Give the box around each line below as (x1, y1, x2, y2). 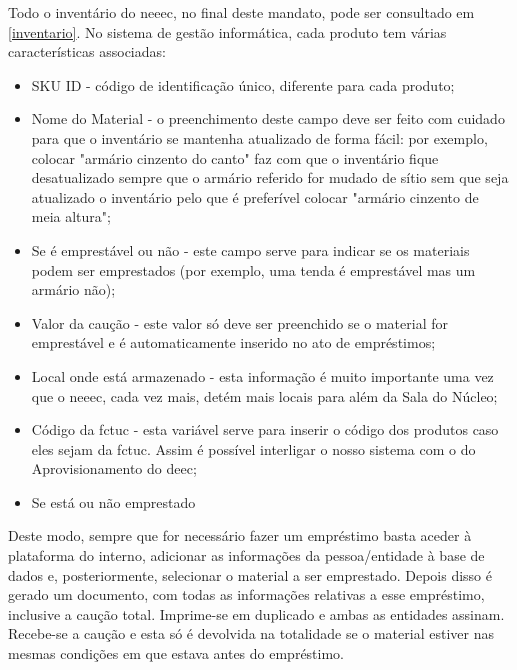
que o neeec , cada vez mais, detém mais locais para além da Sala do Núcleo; (31, 385, 498, 406)
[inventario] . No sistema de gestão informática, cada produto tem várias (8, 21, 447, 42)
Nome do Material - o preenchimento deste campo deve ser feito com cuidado (31, 108, 505, 129)
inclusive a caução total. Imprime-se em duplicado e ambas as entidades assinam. (8, 603, 505, 624)
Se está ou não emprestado (31, 491, 196, 512)
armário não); (31, 279, 116, 300)
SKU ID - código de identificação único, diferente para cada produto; (31, 74, 455, 95)
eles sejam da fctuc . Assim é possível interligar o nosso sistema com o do (31, 438, 476, 459)
